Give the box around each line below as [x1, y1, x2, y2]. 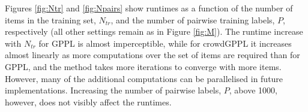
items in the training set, [5, 13, 96, 26]
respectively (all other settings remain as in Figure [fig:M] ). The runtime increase [5, 25, 303, 38]
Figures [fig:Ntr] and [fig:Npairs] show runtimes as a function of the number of [5, 2, 293, 14]
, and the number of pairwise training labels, [110, 13, 275, 26]
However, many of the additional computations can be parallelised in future [5, 72, 283, 84]
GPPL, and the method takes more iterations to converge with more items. [5, 60, 282, 72]
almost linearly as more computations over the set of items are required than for [5, 49, 300, 61]
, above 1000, [229, 84, 277, 96]
